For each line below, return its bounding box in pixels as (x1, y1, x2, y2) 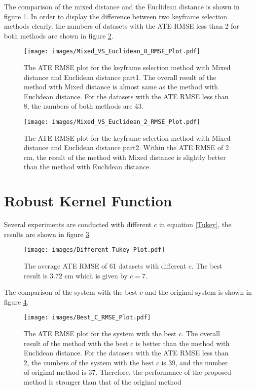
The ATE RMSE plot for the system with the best (24, 328, 177, 339)
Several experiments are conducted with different (4, 219, 152, 230)
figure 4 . (4, 296, 29, 307)
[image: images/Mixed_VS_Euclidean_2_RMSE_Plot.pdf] (24, 118, 200, 125)
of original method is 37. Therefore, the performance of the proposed (24, 367, 231, 377)
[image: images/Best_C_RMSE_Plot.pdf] (24, 314, 151, 321)
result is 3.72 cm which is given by (24, 270, 128, 280)
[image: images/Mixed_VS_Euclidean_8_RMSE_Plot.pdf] (24, 48, 200, 55)
